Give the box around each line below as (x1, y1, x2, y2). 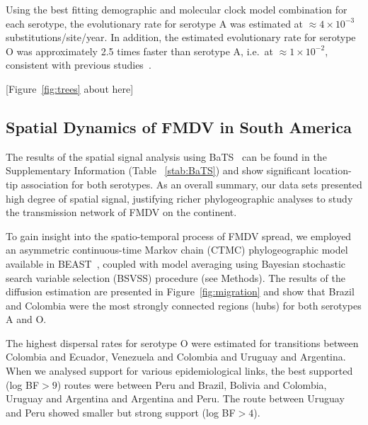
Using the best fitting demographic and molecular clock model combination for (6, 2, 347, 16)
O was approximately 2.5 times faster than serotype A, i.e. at (6, 43, 274, 58)
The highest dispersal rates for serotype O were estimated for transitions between (6, 335, 359, 350)
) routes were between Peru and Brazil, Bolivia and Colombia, (57, 377, 327, 392)
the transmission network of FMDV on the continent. (6, 205, 237, 220)
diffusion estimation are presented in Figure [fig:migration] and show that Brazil (6, 284, 355, 299)
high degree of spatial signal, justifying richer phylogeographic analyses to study (6, 191, 353, 205)
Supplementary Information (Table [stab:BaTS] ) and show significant (6, 163, 311, 178)
